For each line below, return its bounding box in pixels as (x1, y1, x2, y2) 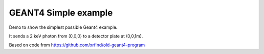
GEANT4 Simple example (9, 7, 113, 18)
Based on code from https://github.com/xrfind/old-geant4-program (9, 42, 145, 48)
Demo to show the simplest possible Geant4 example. (9, 24, 118, 30)
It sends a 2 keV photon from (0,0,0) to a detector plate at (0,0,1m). (9, 33, 143, 39)
